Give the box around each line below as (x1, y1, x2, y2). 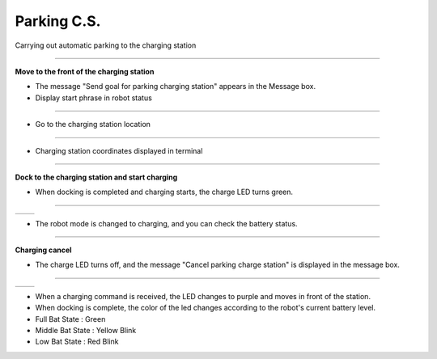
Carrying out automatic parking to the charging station (15, 40, 197, 50)
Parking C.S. (15, 12, 101, 30)
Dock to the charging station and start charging (15, 172, 178, 182)
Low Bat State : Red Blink (35, 336, 119, 347)
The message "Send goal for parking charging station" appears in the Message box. (35, 82, 316, 91)
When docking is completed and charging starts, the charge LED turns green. (35, 187, 294, 197)
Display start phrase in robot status (35, 93, 153, 103)
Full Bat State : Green (35, 314, 106, 323)
